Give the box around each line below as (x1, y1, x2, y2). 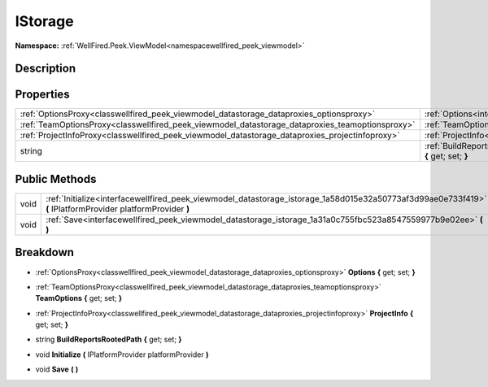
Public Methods (15, 172, 97, 186)
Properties (15, 88, 70, 102)
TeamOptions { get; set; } (35, 294, 123, 303)
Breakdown (15, 246, 75, 259)
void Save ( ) (35, 364, 79, 374)
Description (15, 62, 76, 76)
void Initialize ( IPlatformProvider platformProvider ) (35, 350, 209, 359)
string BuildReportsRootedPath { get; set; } (35, 334, 182, 345)
